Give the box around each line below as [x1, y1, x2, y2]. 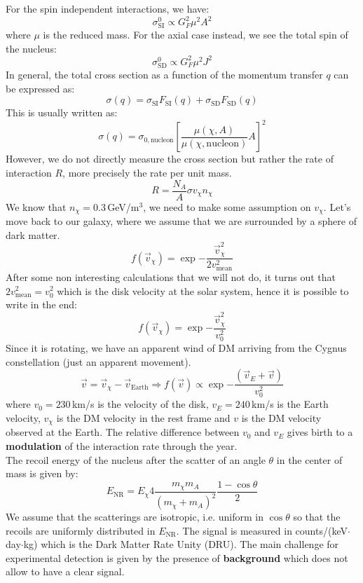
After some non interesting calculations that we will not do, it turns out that [6, 269, 336, 284]
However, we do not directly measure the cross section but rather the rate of [6, 151, 334, 166]
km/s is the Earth [252, 397, 329, 411]
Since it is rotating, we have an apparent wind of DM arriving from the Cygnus [6, 340, 347, 355]
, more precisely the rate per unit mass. [62, 165, 232, 179]
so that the [293, 509, 341, 524]
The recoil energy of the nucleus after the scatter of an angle [6, 452, 266, 467]
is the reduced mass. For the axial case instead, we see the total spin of [43, 27, 348, 42]
